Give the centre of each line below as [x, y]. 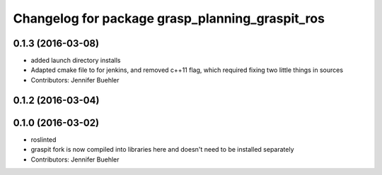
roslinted [44, 139]
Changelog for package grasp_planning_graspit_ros [169, 18]
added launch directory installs [76, 61]
